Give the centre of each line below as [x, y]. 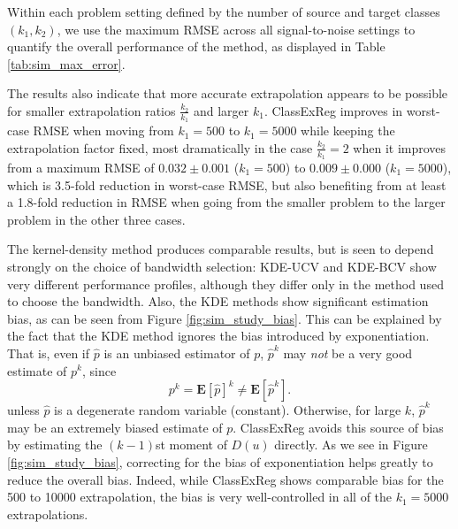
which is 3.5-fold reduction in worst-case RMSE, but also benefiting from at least [227, 184]
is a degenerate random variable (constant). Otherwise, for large [228, 410]
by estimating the [55, 445]
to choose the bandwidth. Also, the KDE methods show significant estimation [218, 301]
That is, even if [49, 353]
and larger [221, 110]
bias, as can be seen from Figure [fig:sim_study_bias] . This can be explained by [225, 318]
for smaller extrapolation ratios [92, 110]
